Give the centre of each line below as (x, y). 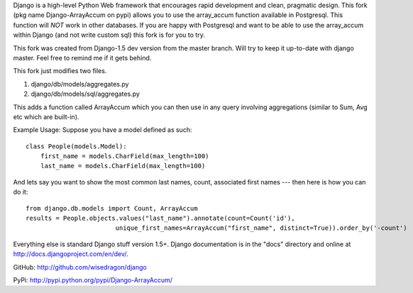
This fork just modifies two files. (60, 71)
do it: (21, 192)
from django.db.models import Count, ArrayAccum (112, 208)
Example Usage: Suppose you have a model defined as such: (103, 130)
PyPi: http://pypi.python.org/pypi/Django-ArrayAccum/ (93, 280)
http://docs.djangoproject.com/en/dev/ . (71, 254)
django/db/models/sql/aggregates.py (85, 94)
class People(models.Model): (76, 146)
